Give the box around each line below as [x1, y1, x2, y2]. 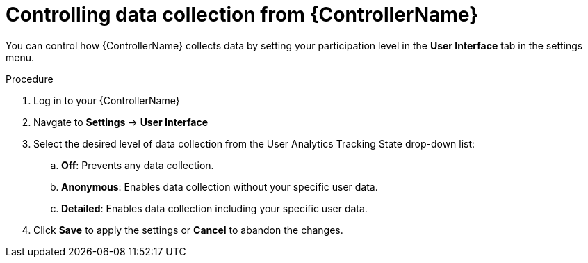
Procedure [6, 72, 54, 85]
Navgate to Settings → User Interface [33, 115, 209, 128]
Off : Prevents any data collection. [61, 159, 214, 171]
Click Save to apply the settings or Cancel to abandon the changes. [33, 223, 343, 236]
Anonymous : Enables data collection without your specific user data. [61, 180, 378, 193]
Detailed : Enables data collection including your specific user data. [61, 202, 368, 214]
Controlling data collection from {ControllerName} [6, 3, 479, 26]
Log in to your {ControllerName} [33, 94, 180, 106]
